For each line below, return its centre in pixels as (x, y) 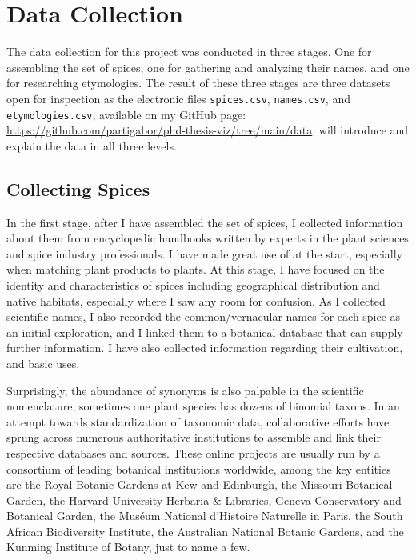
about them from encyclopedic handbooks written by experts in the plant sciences (208, 238)
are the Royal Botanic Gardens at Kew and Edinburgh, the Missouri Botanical (200, 484)
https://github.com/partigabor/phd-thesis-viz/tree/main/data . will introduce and (208, 130)
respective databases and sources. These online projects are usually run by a (193, 452)
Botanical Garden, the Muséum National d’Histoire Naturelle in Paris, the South (205, 516)
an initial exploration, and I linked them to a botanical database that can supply (205, 332)
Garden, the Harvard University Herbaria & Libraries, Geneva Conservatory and (204, 500)
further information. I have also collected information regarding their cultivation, (205, 348)
